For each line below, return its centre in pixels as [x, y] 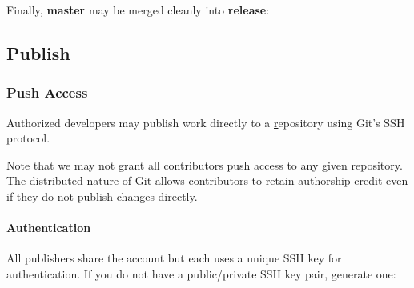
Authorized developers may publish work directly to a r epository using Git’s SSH [206, 122]
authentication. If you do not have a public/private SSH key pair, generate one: [201, 273]
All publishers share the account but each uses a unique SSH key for [174, 258]
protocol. [28, 138]
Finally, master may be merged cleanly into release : [138, 10]
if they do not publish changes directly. [102, 196]
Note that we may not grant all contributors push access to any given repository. [205, 164]
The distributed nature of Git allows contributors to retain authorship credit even [207, 180]
